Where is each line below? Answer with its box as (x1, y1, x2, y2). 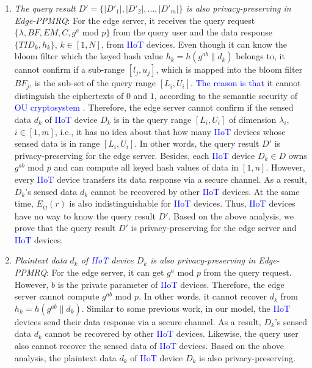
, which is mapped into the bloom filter (156, 63, 303, 76)
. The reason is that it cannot (190, 76, 301, 89)
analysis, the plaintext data (14, 351, 117, 364)
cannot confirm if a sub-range (14, 63, 125, 76)
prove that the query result (14, 221, 116, 234)
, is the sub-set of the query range (29, 76, 156, 89)
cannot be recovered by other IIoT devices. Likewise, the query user (45, 327, 299, 340)
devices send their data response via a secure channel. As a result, (14, 315, 261, 328)
